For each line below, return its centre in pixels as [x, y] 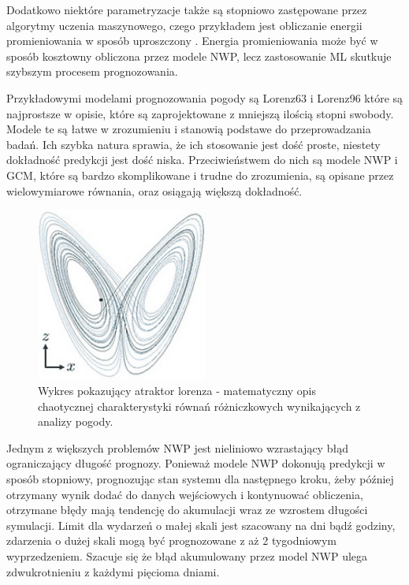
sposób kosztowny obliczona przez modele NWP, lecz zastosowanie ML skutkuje [199, 56]
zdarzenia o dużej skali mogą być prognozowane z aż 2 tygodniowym [171, 540]
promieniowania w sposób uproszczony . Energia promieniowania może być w [192, 41]
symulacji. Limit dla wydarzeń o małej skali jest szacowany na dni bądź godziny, [201, 525]
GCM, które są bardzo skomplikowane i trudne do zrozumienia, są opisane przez [200, 175]
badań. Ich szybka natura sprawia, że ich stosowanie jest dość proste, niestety [193, 144]
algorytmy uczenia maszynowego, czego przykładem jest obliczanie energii [184, 25]
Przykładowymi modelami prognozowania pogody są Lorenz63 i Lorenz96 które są [205, 97]
